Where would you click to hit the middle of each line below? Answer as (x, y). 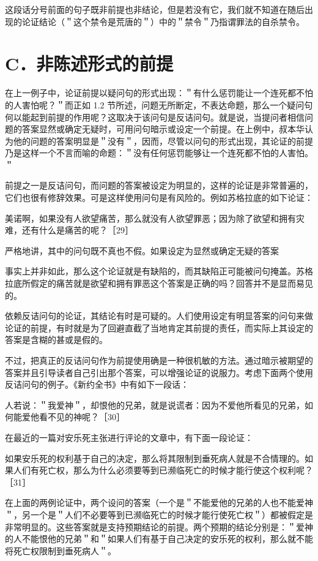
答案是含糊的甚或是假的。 (56, 340)
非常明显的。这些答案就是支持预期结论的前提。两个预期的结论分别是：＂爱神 (159, 526)
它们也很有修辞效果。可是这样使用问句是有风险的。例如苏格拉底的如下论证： (159, 198)
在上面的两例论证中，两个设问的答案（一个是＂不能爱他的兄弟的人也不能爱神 (159, 503)
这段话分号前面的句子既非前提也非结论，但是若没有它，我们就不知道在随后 (155, 9)
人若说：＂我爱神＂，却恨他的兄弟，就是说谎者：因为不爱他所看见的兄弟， (155, 405)
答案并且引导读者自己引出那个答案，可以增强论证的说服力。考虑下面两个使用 (159, 372)
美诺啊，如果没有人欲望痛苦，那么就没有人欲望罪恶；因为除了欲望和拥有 (150, 218)
